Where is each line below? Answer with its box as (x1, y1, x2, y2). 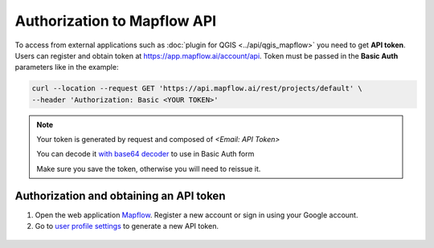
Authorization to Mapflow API (14, 12, 217, 30)
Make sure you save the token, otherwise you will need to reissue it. (36, 164, 261, 173)
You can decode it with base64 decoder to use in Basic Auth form (36, 149, 255, 159)
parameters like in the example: (14, 63, 119, 72)
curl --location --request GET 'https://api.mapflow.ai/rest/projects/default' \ (31, 84, 363, 93)
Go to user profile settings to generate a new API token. (35, 222, 219, 231)
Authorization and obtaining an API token (14, 189, 226, 202)
